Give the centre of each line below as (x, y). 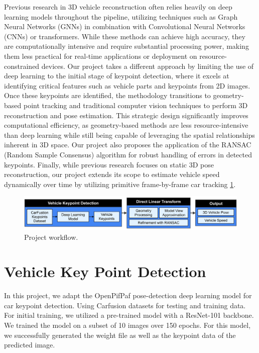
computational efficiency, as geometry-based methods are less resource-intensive (126, 125)
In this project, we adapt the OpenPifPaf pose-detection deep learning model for (128, 295)
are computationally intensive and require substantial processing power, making (126, 46)
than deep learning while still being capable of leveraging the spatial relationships (129, 135)
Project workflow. (51, 237)
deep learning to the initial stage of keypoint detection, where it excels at (117, 76)
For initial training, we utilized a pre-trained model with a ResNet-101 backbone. (129, 315)
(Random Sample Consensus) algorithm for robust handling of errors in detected (128, 154)
